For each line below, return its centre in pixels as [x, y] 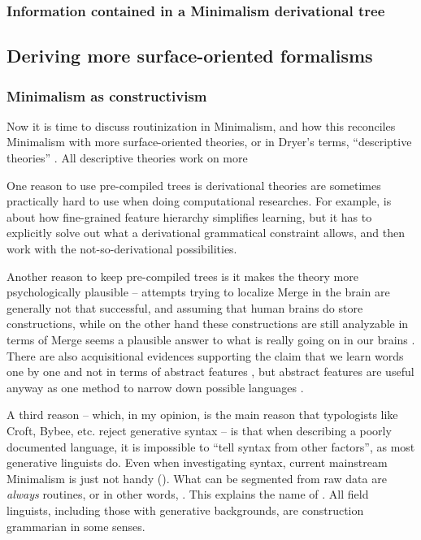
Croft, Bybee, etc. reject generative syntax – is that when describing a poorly [199, 430]
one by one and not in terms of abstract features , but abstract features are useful [210, 372]
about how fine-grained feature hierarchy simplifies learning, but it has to [189, 216]
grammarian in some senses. [76, 526]
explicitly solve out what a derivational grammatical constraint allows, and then [206, 233]
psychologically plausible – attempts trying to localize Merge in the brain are [198, 292]
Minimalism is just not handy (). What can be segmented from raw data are [197, 478]
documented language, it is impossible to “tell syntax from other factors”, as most [211, 446]
